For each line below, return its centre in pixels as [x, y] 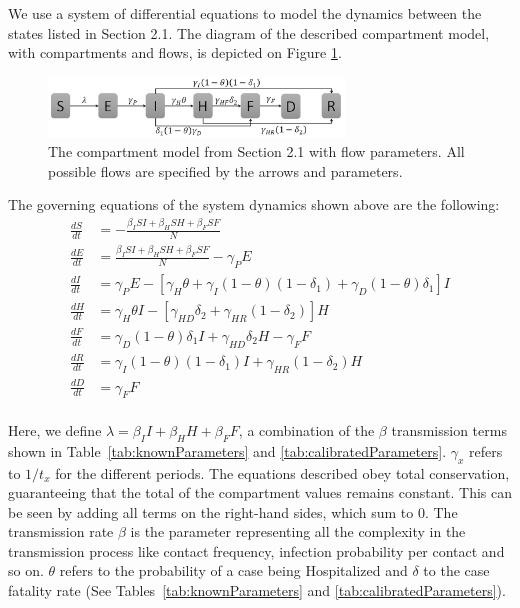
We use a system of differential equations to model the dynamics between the [245, 13]
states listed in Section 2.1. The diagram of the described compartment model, [249, 32]
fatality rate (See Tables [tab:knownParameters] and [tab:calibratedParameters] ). [257, 590]
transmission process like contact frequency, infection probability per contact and [256, 550]
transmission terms [449, 429]
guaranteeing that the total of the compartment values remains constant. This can [260, 492]
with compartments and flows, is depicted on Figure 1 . [175, 52]
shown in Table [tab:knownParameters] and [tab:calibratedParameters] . [227, 450]
